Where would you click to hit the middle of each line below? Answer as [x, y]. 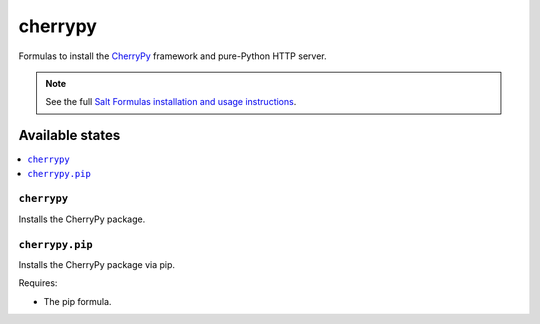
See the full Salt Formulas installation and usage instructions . [171, 102]
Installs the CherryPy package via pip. [96, 264]
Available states [69, 135]
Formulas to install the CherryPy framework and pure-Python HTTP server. [172, 56]
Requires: [38, 283]
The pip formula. [77, 301]
